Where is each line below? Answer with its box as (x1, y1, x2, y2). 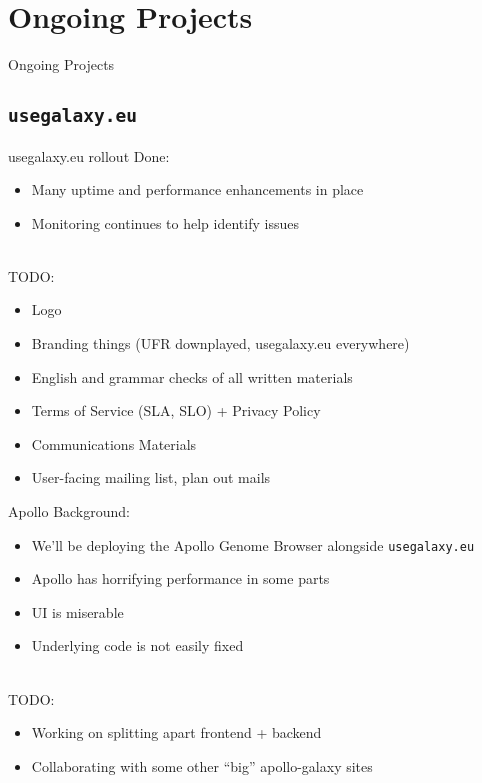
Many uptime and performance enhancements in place (31, 179, 364, 200)
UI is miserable (31, 601, 124, 622)
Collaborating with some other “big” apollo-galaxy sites (31, 755, 373, 776)
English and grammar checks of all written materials (31, 366, 353, 387)
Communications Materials (31, 433, 197, 454)
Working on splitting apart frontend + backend (31, 722, 322, 743)
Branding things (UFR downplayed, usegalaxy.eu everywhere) (31, 333, 410, 354)
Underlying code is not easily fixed (31, 635, 244, 656)
